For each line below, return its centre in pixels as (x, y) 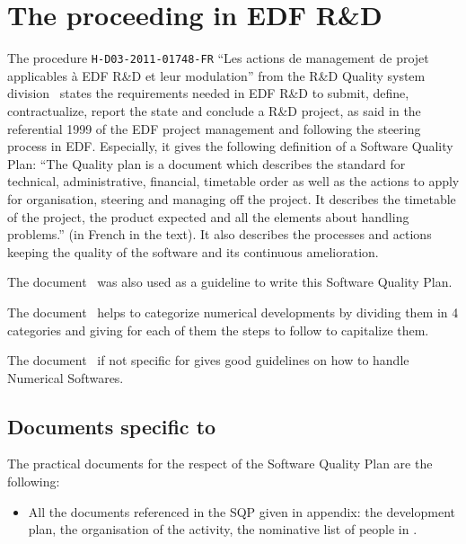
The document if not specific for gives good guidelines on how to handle (208, 360)
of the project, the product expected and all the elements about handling (208, 216)
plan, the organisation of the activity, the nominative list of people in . (223, 529)
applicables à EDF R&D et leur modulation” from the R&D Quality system (216, 75)
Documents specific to (112, 426)
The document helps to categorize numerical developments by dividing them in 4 (233, 312)
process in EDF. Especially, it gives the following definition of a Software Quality (230, 146)
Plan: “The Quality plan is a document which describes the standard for (207, 163)
